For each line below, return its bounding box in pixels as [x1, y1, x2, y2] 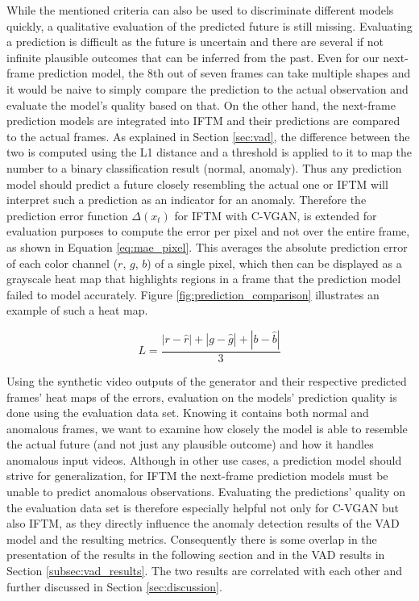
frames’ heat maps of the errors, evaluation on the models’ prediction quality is [6, 388, 397, 405]
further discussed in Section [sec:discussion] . [6, 578, 222, 595]
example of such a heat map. [6, 302, 148, 319]
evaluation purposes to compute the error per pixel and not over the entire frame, [6, 223, 410, 240]
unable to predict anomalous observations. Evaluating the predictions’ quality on [6, 483, 405, 500]
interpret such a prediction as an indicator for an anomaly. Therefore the [6, 191, 367, 208]
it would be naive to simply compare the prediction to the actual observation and [6, 80, 409, 97]
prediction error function [6, 207, 128, 223]
